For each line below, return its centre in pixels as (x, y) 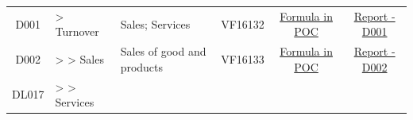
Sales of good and (163, 51)
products (142, 66)
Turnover (77, 31)
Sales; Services (155, 23)
